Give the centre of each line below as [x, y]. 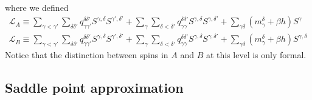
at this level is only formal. [256, 55]
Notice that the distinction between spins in [87, 55]
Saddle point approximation [94, 88]
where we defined [37, 7]
